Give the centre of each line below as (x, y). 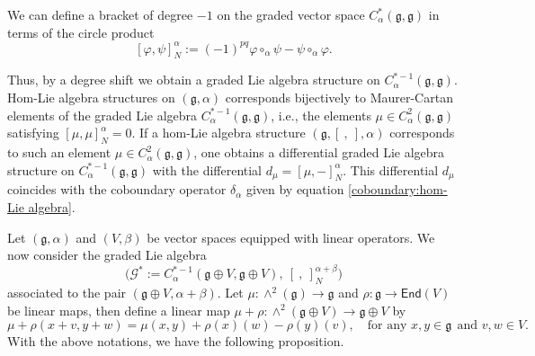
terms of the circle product (81, 32)
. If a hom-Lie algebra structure (218, 133)
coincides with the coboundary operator (117, 189)
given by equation (295, 189)
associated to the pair (67, 293)
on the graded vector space (291, 14)
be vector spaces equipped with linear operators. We (291, 237)
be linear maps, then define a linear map (119, 310)
